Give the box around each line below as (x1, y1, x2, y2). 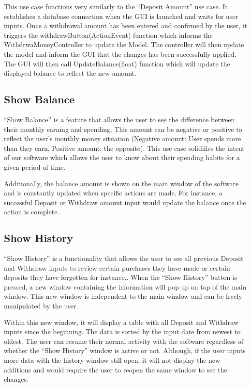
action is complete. (4, 207, 59, 217)
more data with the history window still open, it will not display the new (4, 355, 221, 365)
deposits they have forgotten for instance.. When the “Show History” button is (4, 272, 237, 282)
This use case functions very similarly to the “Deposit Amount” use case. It (4, 1, 228, 11)
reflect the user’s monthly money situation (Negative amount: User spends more (4, 133, 241, 144)
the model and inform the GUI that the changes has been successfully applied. (4, 48, 236, 59)
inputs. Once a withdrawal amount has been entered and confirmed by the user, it (4, 20, 248, 31)
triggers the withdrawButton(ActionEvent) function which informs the (4, 30, 213, 40)
